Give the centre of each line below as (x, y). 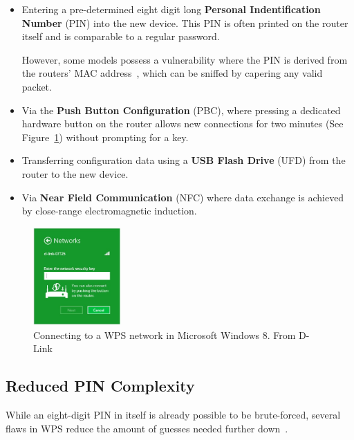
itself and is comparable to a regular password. (121, 36)
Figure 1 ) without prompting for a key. (105, 137)
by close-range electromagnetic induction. (109, 211)
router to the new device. (75, 173)
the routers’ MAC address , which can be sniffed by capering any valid (172, 73)
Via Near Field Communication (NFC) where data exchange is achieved (183, 197)
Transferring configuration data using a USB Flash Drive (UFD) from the (184, 160)
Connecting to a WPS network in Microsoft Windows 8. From (165, 334)
